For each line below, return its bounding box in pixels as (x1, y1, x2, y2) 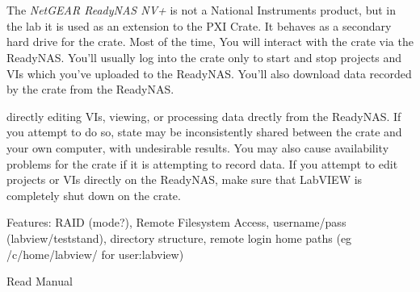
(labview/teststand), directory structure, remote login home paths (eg (6, 229, 352, 246)
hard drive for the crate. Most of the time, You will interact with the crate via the (6, 33, 414, 50)
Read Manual (6, 273, 73, 290)
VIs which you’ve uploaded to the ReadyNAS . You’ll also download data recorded (6, 65, 412, 81)
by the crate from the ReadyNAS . (6, 81, 174, 98)
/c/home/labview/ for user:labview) (6, 245, 184, 262)
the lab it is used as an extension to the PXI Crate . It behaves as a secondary (6, 17, 392, 34)
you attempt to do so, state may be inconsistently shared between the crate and (6, 123, 402, 140)
